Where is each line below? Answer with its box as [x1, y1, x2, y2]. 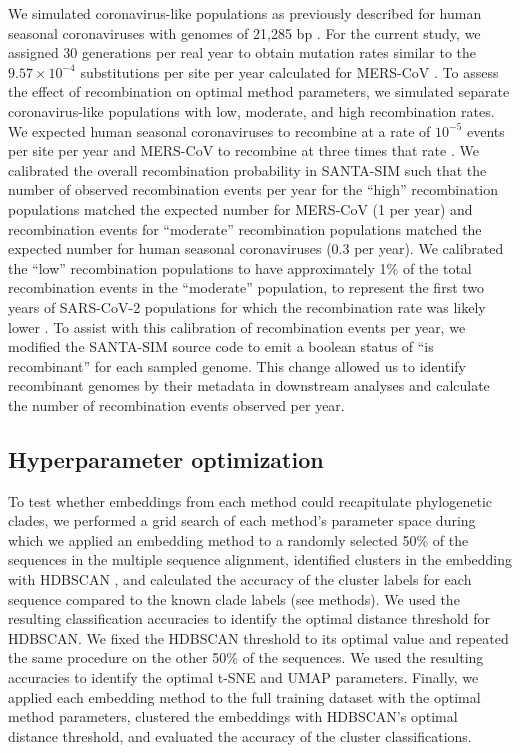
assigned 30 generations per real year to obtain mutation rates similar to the [8, 42, 477, 63]
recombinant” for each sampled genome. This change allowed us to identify [8, 355, 466, 376]
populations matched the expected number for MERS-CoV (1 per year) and [8, 198, 473, 219]
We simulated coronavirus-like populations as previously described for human [8, 3, 482, 23]
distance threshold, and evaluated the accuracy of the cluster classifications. [8, 725, 472, 746]
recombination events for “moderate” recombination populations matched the [8, 218, 482, 239]
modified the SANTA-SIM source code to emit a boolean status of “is [8, 336, 434, 357]
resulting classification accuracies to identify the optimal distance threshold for [8, 608, 491, 629]
